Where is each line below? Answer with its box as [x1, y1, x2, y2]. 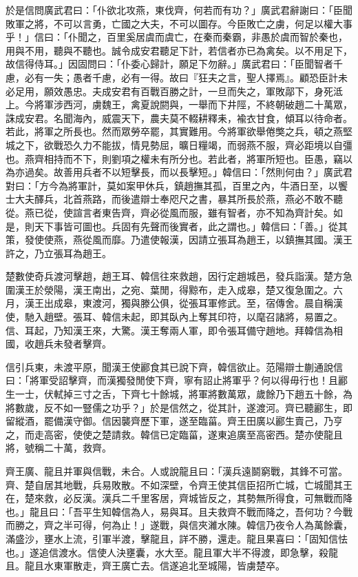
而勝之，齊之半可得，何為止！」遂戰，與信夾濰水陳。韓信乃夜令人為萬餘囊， [6, 518, 352, 532]
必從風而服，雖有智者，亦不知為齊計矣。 [149, 205, 333, 219]
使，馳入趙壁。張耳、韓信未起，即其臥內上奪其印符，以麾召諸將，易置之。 [6, 310, 343, 324]
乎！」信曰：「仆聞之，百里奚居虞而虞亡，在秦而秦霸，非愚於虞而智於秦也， [6, 30, 348, 44]
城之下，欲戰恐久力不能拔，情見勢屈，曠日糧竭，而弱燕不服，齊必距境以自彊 [6, 137, 352, 152]
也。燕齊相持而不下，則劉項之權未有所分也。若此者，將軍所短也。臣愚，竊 [6, 151, 343, 165]
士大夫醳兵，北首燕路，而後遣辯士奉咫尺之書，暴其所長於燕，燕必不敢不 [6, 192, 333, 206]
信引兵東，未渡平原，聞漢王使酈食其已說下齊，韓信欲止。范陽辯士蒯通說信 [6, 359, 343, 374]
